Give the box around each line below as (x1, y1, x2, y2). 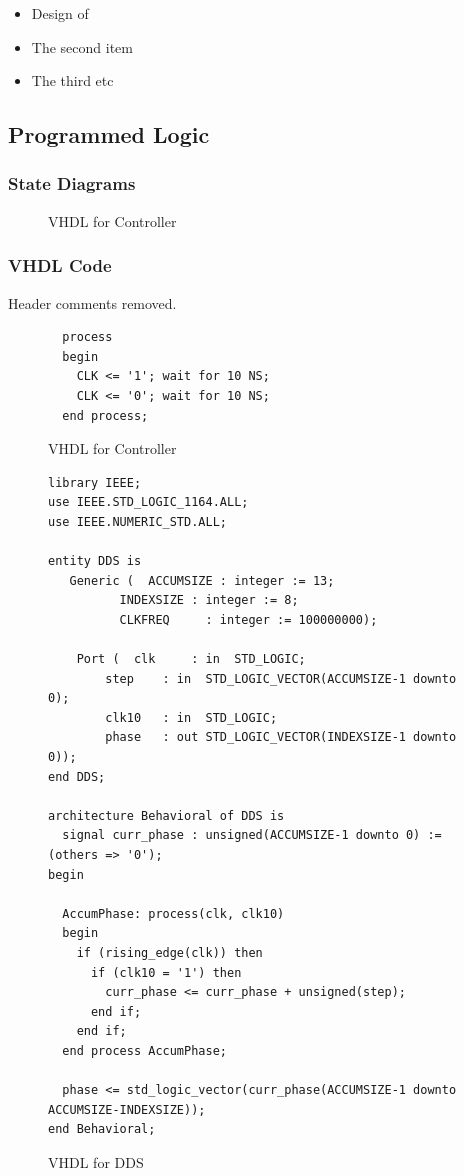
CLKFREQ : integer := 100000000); (119, 612, 378, 627)
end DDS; (48, 769, 106, 784)
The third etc (31, 70, 114, 91)
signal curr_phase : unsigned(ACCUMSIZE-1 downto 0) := (62, 828, 442, 843)
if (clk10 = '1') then (90, 965, 242, 980)
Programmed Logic (8, 119, 210, 150)
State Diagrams (8, 171, 136, 196)
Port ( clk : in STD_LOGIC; (76, 652, 306, 667)
